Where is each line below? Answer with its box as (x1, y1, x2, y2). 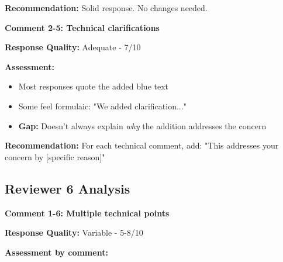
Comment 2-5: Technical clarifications (5, 21, 160, 33)
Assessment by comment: (5, 246, 108, 258)
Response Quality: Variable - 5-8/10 (5, 226, 143, 239)
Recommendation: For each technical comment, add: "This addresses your (5, 139, 279, 151)
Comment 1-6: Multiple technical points (5, 206, 170, 219)
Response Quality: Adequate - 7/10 (5, 41, 141, 53)
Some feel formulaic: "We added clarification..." (18, 99, 187, 112)
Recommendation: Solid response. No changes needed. (5, 2, 208, 13)
